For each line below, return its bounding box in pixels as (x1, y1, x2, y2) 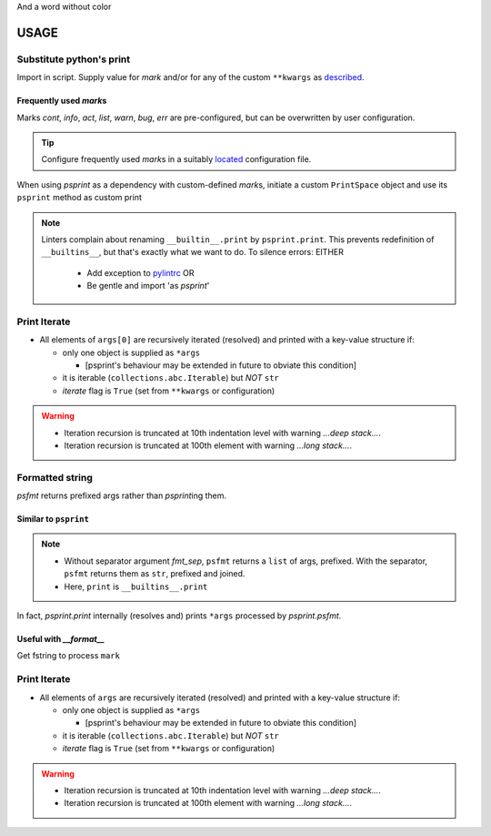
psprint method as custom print (16, 192, 143, 203)
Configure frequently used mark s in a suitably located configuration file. (41, 154, 312, 165)
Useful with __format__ (16, 634, 105, 645)
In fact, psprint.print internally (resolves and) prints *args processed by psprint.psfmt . (16, 610, 342, 621)
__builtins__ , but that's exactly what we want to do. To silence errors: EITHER (41, 247, 345, 258)
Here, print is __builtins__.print (64, 581, 208, 592)
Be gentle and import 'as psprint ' (86, 280, 210, 291)
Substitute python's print (16, 53, 131, 66)
